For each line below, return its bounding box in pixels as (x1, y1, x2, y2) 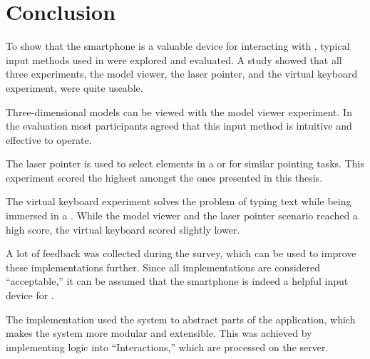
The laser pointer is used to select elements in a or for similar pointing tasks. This (6, 156, 364, 171)
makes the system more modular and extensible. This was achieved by (6, 326, 312, 340)
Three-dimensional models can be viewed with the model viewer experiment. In (6, 104, 352, 119)
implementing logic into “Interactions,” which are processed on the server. (6, 339, 329, 354)
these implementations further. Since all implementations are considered (6, 259, 321, 274)
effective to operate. (6, 132, 92, 147)
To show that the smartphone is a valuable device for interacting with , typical (6, 38, 350, 53)
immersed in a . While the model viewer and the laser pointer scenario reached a (6, 208, 358, 223)
